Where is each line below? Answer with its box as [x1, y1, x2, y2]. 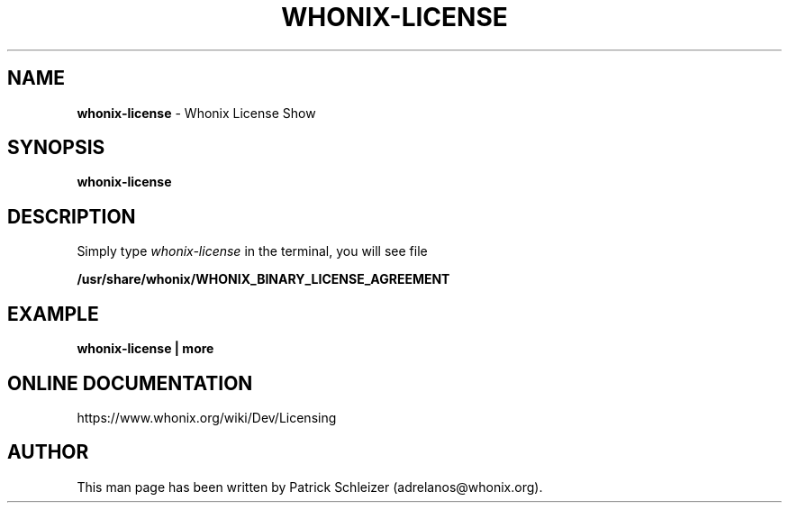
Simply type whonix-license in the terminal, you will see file [77, 243, 428, 260]
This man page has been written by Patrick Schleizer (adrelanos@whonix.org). [77, 478, 543, 495]
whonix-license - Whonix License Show [77, 105, 316, 121]
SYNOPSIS [7, 136, 105, 159]
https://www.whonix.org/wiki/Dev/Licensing [77, 409, 337, 425]
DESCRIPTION [7, 205, 136, 228]
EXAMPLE [7, 302, 99, 325]
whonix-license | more [77, 341, 214, 357]
